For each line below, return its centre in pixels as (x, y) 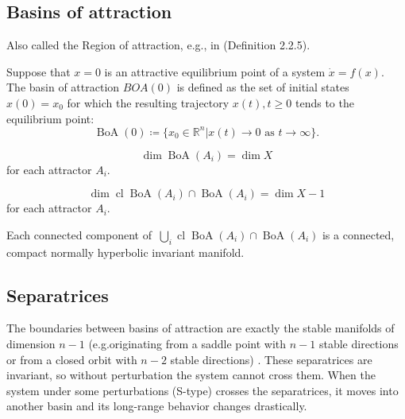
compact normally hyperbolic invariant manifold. (125, 252)
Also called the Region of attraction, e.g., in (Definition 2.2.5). (158, 45)
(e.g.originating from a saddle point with (187, 344)
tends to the (324, 102)
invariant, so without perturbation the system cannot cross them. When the (191, 375)
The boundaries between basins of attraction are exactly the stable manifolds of (201, 328)
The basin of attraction (63, 87)
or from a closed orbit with (72, 359)
